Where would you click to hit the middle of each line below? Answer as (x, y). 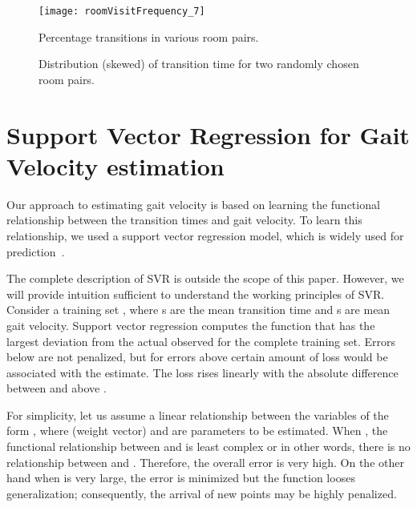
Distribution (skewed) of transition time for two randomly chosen (199, 64)
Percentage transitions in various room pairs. (149, 36)
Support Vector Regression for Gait (208, 134)
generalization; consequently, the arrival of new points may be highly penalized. (202, 493)
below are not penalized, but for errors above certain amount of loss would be (197, 357)
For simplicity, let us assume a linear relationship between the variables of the (198, 414)
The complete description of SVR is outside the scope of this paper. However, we (205, 278)
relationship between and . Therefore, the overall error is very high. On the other (205, 462)
